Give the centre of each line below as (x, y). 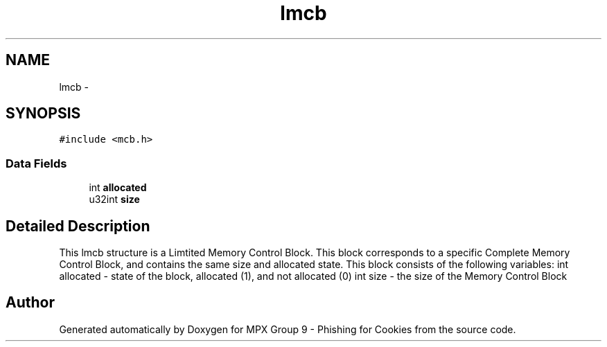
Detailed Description (78, 226)
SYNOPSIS (43, 114)
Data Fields (36, 163)
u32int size (114, 199)
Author (30, 303)
